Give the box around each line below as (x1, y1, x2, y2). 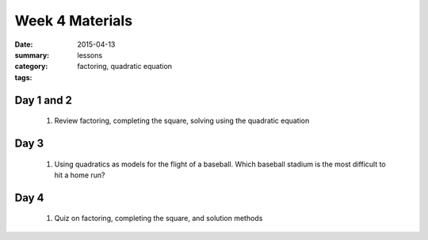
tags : (14, 72, 32, 82)
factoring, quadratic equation (77, 62, 173, 71)
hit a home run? (54, 170, 105, 180)
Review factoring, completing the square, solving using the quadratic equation (54, 116, 310, 126)
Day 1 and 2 (14, 93, 73, 107)
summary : (14, 50, 50, 59)
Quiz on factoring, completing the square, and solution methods (54, 214, 263, 223)
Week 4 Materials (14, 12, 133, 29)
